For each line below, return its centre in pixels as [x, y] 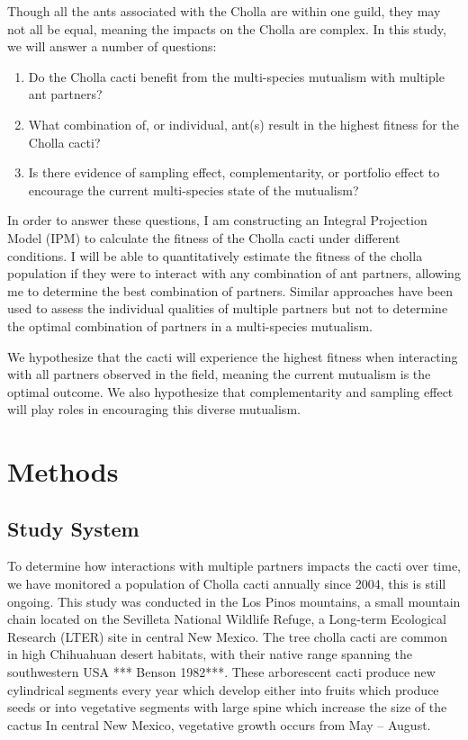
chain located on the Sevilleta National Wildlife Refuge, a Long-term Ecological [227, 619]
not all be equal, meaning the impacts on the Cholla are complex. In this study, [227, 28]
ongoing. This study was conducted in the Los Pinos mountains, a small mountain [234, 601]
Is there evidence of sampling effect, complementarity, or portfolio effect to [234, 172]
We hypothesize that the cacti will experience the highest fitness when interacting [233, 356]
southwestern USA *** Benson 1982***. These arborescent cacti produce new [221, 672]
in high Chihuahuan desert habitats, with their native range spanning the [210, 654]
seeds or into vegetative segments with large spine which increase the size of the [227, 707]
